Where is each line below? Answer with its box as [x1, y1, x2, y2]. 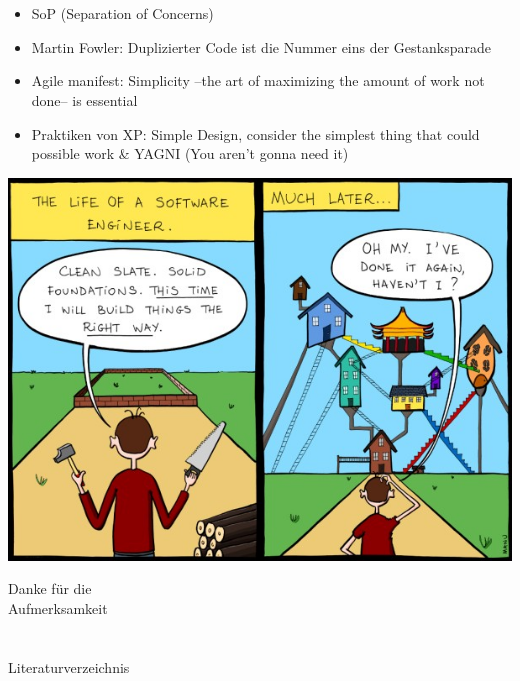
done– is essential [31, 89, 138, 110]
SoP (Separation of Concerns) [31, 3, 214, 24]
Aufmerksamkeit [8, 597, 108, 618]
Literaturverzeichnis [8, 656, 130, 677]
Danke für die [8, 578, 92, 599]
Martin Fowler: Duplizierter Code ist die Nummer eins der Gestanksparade [31, 36, 491, 57]
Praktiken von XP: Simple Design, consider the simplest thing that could [31, 123, 480, 144]
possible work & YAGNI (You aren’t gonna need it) [31, 143, 349, 164]
